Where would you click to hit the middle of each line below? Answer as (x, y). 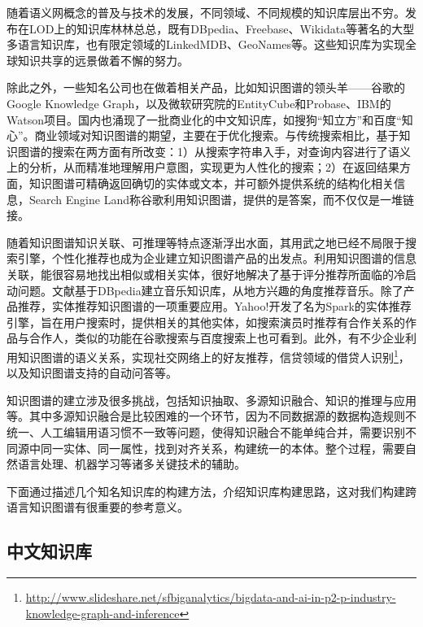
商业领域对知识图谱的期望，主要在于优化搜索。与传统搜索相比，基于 (217, 135)
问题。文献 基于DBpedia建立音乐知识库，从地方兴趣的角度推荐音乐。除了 (210, 290)
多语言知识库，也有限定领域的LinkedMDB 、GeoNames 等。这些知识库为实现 (206, 44)
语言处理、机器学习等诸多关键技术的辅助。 (131, 464)
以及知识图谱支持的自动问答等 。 (92, 373)
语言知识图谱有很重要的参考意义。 (98, 507)
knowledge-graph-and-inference (102, 613)
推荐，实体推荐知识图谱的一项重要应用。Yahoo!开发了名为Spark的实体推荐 (214, 306)
